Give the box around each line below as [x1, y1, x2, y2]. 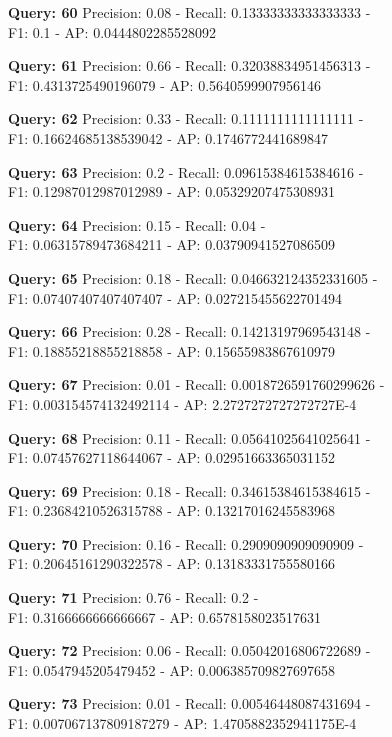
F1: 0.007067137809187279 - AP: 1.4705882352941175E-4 [8, 713, 357, 734]
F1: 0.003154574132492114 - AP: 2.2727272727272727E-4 [8, 393, 357, 414]
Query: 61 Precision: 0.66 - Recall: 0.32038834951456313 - [8, 55, 371, 76]
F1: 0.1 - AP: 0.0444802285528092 [8, 21, 217, 42]
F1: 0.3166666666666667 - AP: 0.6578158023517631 [8, 606, 322, 627]
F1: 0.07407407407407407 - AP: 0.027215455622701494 [8, 287, 343, 308]
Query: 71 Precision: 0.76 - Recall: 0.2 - [8, 587, 259, 608]
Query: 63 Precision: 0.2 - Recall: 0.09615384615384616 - [8, 161, 364, 182]
